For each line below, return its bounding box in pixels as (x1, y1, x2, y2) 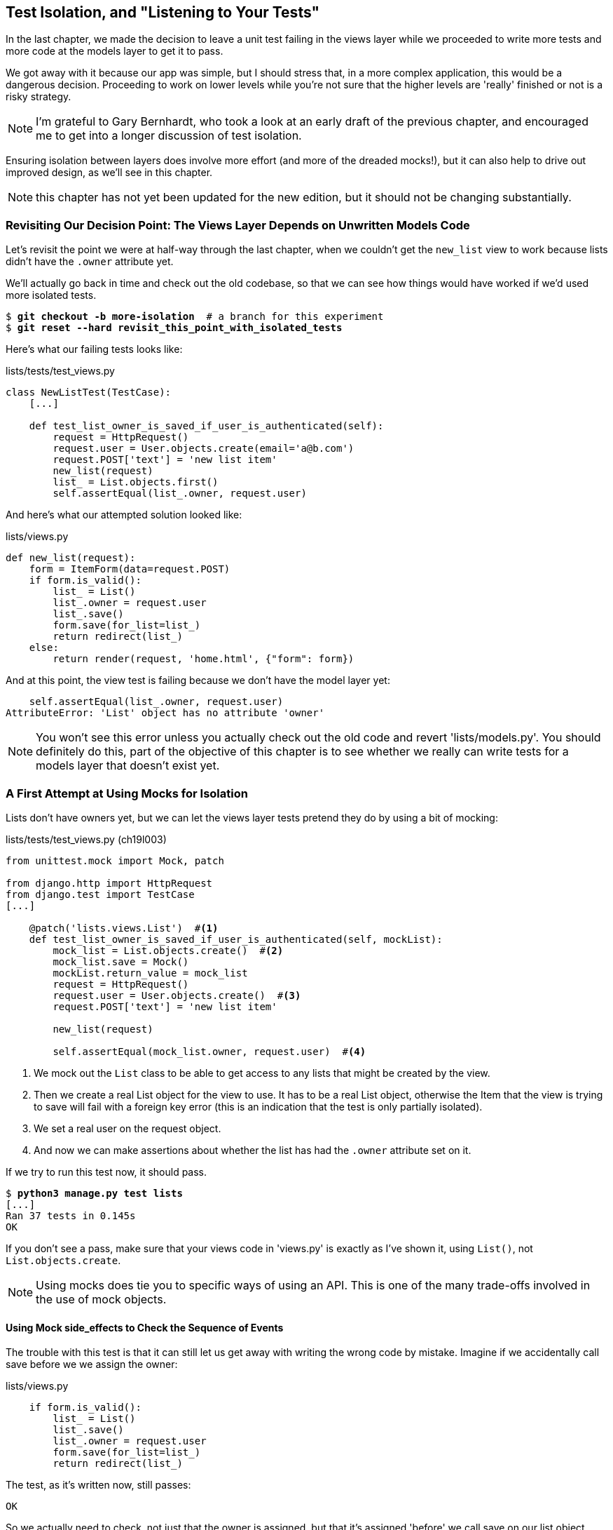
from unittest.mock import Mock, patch (6, 854, 224, 866)
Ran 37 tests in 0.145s (6, 1209, 136, 1221)
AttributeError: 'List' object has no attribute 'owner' (6, 707, 325, 719)
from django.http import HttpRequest (6, 877, 213, 889)
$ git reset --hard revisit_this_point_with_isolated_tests (6, 322, 343, 334)
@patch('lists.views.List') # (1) (29, 922, 219, 934)
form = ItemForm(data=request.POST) (29, 563, 230, 575)
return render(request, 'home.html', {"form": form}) (53, 653, 354, 665)
